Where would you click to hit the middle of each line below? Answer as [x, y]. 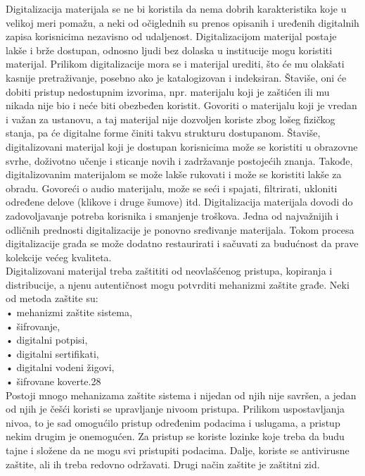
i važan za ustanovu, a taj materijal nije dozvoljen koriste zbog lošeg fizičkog [171, 119]
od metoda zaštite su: [52, 298]
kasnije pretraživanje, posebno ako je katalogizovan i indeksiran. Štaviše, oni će [176, 77]
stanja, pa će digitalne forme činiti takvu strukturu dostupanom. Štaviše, [163, 133]
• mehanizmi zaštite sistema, [69, 312]
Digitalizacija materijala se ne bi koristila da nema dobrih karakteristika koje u [176, 8]
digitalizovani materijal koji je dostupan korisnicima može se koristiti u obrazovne [182, 146]
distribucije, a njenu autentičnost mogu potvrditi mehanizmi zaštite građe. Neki [178, 284]
